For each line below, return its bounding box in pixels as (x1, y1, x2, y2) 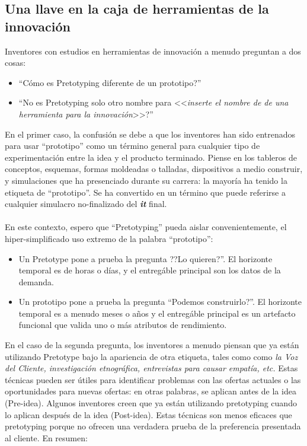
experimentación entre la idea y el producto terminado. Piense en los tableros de (5, 151, 297, 163)
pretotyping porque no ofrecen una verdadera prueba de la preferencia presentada (5, 420, 301, 432)
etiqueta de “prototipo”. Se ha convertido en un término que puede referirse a (5, 186, 286, 198)
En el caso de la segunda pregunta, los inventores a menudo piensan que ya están (5, 339, 299, 351)
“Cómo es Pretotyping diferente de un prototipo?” (18, 76, 202, 88)
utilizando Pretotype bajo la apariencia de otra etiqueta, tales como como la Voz (5, 350, 298, 362)
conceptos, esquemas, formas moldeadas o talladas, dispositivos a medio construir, (5, 163, 303, 175)
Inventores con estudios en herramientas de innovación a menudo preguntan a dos (5, 44, 301, 57)
